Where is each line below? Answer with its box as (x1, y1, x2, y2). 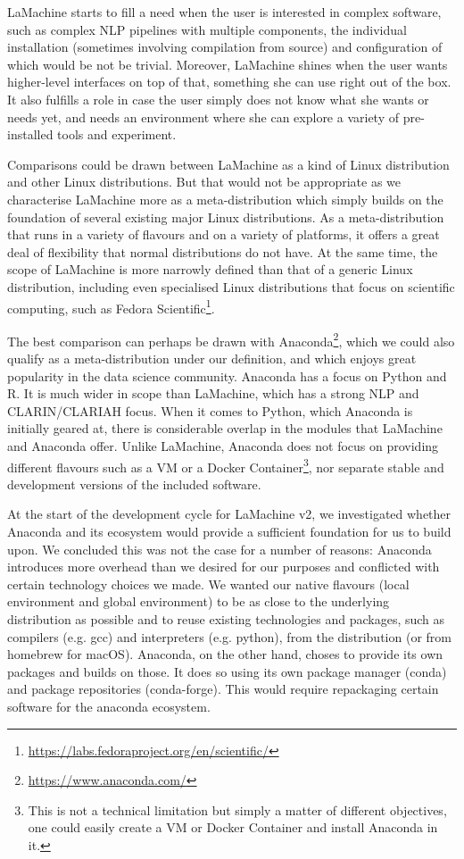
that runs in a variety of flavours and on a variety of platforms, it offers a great (7, 225, 440, 244)
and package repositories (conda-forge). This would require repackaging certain (7, 680, 439, 698)
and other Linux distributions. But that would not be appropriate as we (7, 172, 402, 191)
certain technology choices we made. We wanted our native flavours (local (7, 574, 410, 593)
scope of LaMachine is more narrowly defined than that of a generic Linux (7, 260, 413, 279)
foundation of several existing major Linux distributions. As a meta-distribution (7, 207, 444, 226)
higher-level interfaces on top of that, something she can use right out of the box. (7, 72, 452, 91)
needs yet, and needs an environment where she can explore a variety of (7, 107, 400, 126)
